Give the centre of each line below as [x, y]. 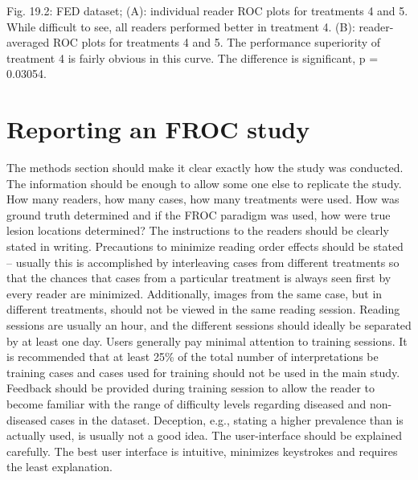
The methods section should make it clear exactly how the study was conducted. [205, 168]
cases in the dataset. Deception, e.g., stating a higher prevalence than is [227, 419]
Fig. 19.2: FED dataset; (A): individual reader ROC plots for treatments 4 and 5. [207, 10]
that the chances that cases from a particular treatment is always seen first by [199, 278]
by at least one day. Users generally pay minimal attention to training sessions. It [207, 341]
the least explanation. [59, 467]
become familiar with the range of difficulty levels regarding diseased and [186, 404]
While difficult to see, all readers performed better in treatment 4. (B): [181, 26]
